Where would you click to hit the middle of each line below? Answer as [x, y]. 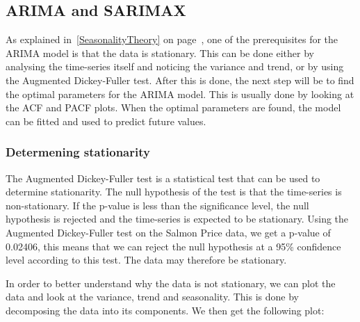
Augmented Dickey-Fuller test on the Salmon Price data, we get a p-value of [168, 232]
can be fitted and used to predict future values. [106, 121]
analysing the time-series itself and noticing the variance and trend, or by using [175, 66]
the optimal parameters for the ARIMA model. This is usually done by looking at [180, 94]
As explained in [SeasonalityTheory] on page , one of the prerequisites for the [172, 39]
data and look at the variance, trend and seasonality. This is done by [152, 297]
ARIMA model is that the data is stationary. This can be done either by [160, 53]
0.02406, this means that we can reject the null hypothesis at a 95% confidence [173, 246]
